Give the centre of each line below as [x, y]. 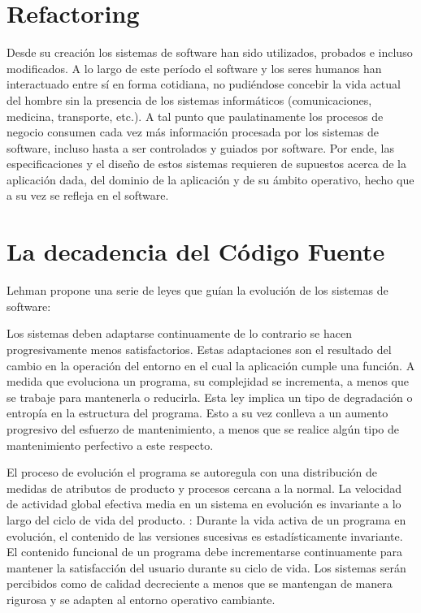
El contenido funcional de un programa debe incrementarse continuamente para [204, 552]
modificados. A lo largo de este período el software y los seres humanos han [194, 68]
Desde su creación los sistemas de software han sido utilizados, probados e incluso [210, 52]
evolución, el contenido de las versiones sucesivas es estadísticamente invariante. [205, 535]
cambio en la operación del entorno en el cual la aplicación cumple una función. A [211, 365]
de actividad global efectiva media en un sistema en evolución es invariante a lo [204, 504]
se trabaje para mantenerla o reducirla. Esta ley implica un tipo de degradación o [210, 397]
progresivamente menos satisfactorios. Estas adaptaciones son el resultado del [199, 349]
